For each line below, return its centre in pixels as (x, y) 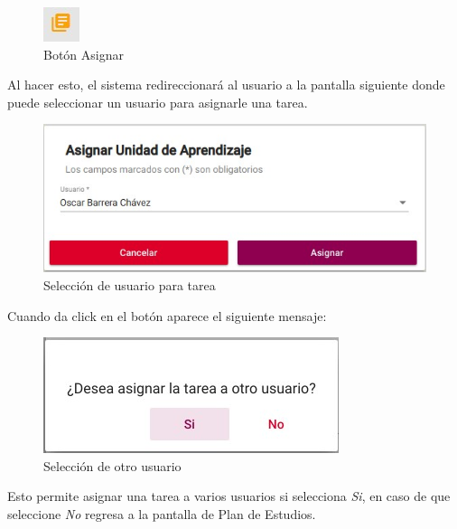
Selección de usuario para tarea (130, 285)
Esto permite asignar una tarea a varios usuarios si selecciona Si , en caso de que (229, 496)
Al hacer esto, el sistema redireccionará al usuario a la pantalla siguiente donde (226, 85)
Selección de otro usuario (112, 465)
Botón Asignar (84, 54)
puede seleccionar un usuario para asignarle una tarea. (158, 102)
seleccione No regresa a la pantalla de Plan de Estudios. (162, 513)
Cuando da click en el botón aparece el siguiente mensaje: (167, 315)
